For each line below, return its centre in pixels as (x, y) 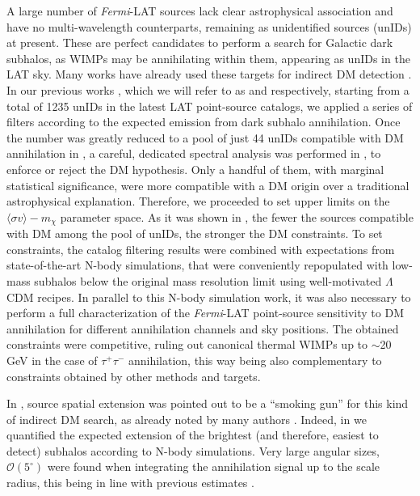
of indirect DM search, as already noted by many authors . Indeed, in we (187, 419)
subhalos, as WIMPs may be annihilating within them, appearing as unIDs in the (208, 58)
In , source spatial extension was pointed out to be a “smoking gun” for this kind (208, 403)
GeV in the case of (52, 360)
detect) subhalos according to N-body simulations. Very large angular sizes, (193, 450)
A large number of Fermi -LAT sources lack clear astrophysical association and (200, 11)
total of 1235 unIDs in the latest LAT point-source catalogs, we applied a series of (210, 106)
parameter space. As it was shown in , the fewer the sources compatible (237, 216)
